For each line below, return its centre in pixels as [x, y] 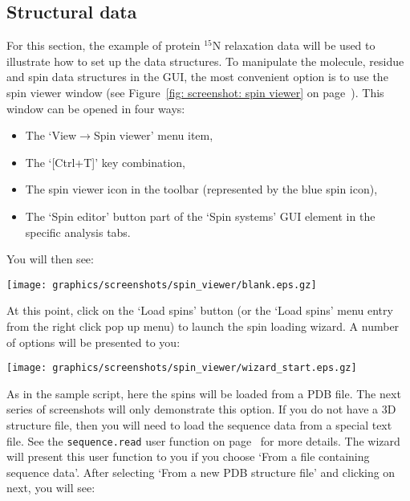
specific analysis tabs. [78, 232]
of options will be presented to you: [93, 342]
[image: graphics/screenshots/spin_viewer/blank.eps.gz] [162, 285]
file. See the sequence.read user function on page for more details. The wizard [203, 440]
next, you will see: [51, 488]
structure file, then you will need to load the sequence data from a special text [199, 425]
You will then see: [50, 259]
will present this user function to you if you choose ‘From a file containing [188, 456]
